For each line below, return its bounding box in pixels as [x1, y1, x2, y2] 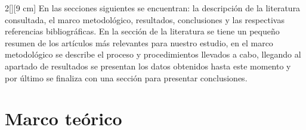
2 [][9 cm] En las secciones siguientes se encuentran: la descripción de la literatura [5, 2, 301, 14]
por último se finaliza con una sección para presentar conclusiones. [5, 71, 248, 84]
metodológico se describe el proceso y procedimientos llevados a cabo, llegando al [5, 48, 301, 61]
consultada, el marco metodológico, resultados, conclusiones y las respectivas [5, 13, 285, 26]
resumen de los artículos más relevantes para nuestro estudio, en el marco [5, 36, 273, 49]
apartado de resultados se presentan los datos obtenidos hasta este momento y [5, 59, 291, 72]
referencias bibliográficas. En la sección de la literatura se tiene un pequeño [5, 25, 280, 37]
